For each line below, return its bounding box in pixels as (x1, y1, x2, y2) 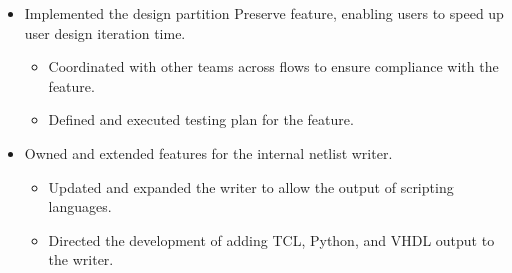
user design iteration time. (24, 22, 186, 43)
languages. (48, 196, 112, 217)
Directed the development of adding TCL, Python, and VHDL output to (48, 229, 495, 250)
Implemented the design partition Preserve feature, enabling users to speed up (24, 3, 504, 23)
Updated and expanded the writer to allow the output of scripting (48, 176, 454, 197)
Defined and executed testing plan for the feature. (48, 109, 354, 130)
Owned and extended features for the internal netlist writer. (24, 142, 393, 163)
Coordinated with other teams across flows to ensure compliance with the (48, 56, 499, 77)
